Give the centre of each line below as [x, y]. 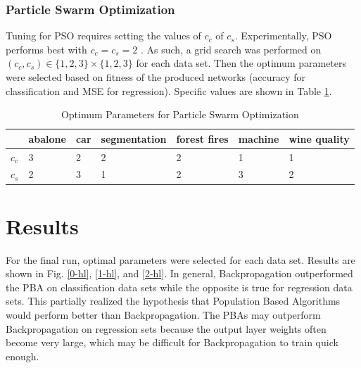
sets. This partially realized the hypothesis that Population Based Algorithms [173, 301]
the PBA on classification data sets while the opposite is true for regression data [179, 287]
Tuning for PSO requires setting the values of [103, 36]
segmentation [134, 138]
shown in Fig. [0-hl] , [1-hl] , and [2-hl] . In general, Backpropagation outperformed [179, 273]
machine [259, 138]
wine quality [319, 138]
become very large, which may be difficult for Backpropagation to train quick [172, 342]
